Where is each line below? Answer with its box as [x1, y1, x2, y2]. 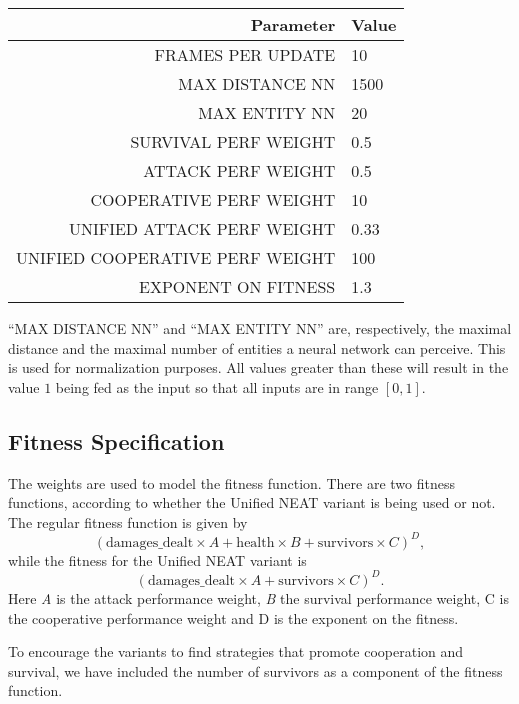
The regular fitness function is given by [8, 511, 248, 532]
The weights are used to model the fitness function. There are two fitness [8, 472, 455, 493]
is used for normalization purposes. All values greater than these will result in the [8, 357, 509, 378]
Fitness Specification [8, 425, 225, 456]
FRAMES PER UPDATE [154, 43, 336, 66]
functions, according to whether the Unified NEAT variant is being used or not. [8, 492, 496, 513]
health [236, 535, 275, 550]
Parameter [250, 13, 336, 36]
